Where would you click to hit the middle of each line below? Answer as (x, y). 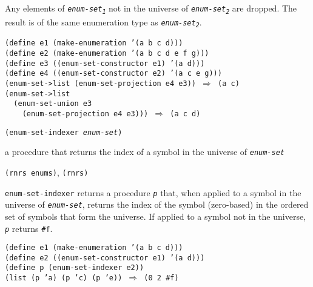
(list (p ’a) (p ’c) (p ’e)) (64, 278)
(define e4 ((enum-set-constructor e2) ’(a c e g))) (113, 74)
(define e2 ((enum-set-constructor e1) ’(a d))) (105, 258)
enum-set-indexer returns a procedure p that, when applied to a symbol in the (153, 192)
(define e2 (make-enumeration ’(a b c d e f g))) (107, 54)
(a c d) (185, 114)
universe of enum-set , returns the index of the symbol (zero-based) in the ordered (157, 204)
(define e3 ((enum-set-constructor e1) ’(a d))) (105, 63)
